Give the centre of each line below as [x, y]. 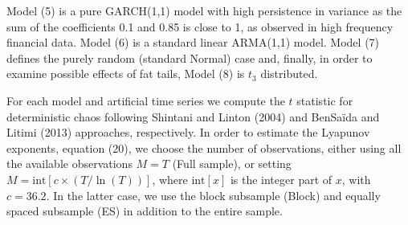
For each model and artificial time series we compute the [146, 100]
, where [170, 179]
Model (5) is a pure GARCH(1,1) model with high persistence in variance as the [204, 10]
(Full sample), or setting [232, 164]
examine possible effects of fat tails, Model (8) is [126, 74]
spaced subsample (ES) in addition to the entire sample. [145, 211]
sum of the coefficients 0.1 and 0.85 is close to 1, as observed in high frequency [200, 26]
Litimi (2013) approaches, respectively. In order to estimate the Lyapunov [188, 132]
